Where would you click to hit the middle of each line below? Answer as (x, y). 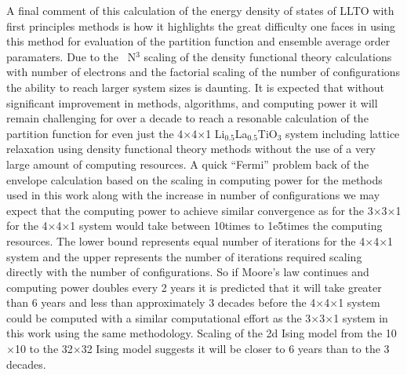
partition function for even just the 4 (95, 133)
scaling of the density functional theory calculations (268, 56)
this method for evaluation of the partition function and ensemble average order (198, 41)
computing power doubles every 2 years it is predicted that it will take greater (194, 287)
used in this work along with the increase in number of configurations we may (193, 195)
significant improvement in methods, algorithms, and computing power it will (192, 102)
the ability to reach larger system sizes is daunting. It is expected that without (195, 87)
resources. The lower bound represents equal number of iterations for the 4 (186, 240)
